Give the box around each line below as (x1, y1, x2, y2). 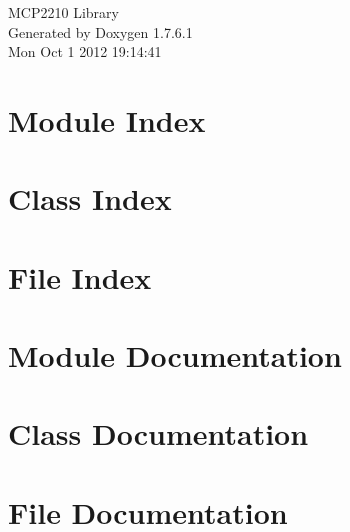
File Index (8, 256, 152, 297)
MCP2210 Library (8, 2, 119, 22)
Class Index (8, 178, 172, 219)
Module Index (8, 99, 206, 140)
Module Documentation (8, 335, 342, 376)
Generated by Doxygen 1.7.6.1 (8, 21, 193, 42)
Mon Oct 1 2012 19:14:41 (8, 41, 162, 62)
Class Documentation (8, 413, 309, 454)
